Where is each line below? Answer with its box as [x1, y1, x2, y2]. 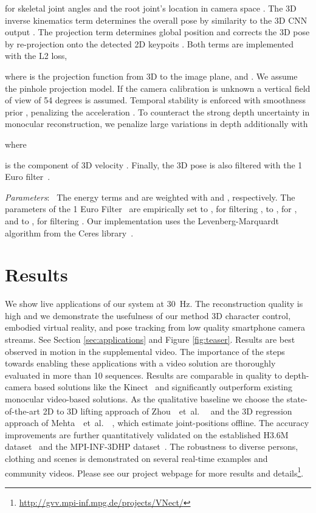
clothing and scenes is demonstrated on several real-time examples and [5, 452, 268, 464]
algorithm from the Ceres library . [5, 226, 134, 239]
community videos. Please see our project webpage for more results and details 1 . [5, 464, 304, 479]
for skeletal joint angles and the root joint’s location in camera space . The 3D [5, 2, 297, 14]
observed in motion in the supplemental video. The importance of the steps [5, 345, 285, 357]
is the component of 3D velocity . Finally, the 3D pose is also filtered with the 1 [5, 158, 303, 171]
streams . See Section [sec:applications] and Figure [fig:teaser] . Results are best [5, 333, 295, 345]
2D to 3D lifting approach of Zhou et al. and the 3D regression [43, 404, 292, 417]
